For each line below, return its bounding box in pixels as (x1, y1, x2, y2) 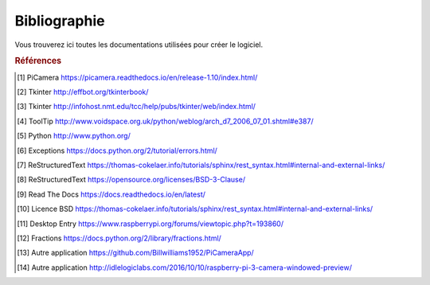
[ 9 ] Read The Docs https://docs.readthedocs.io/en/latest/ (17, 189, 206, 199)
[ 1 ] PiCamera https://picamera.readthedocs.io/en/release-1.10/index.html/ (17, 72, 258, 82)
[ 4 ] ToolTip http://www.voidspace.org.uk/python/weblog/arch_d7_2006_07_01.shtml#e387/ (17, 116, 314, 126)
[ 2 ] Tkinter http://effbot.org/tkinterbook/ (17, 87, 149, 96)
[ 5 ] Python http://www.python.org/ (17, 131, 131, 141)
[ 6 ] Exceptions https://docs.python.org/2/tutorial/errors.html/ (17, 146, 218, 155)
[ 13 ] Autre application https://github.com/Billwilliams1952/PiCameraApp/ (17, 248, 254, 258)
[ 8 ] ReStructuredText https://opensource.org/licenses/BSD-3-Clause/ (17, 175, 246, 185)
